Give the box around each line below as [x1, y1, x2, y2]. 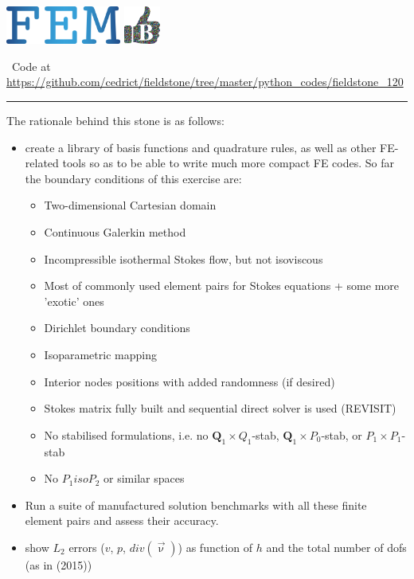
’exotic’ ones [44, 292, 104, 309]
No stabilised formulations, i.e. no [44, 426, 209, 443]
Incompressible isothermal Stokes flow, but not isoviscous [44, 250, 323, 267]
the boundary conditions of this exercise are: [25, 170, 242, 186]
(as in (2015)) [25, 556, 92, 573]
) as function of [178, 538, 252, 555]
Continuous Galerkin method [44, 223, 186, 240]
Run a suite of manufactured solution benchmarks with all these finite [25, 496, 367, 513]
